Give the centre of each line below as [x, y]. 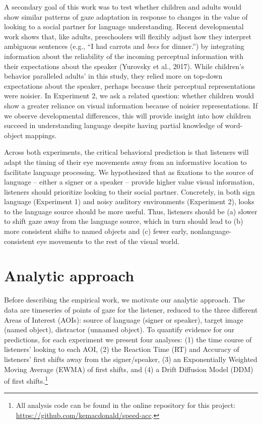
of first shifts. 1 [26, 380]
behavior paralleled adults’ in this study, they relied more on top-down [113, 76]
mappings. [41, 135]
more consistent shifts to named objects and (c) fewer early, [96, 231]
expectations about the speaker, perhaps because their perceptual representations [130, 85]
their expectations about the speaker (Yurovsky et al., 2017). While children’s [124, 66]
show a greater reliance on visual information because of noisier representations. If [131, 105]
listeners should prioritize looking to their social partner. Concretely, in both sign [129, 191]
